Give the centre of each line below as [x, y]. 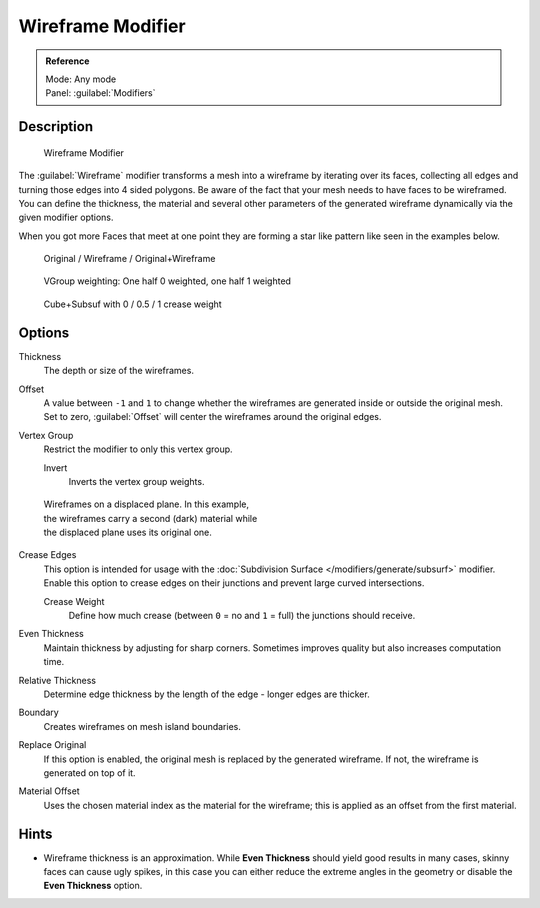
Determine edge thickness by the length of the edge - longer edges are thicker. [206, 694]
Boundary [38, 712]
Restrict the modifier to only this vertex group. [138, 449]
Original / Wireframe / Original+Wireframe [129, 259]
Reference [67, 61]
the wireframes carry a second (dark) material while [150, 518]
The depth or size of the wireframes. [119, 371]
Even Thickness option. [93, 886]
